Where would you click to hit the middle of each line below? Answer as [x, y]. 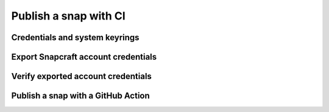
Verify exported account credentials [82, 76]
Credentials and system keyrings [75, 37]
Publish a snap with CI [69, 16]
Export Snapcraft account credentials [84, 57]
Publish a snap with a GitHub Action [81, 96]
